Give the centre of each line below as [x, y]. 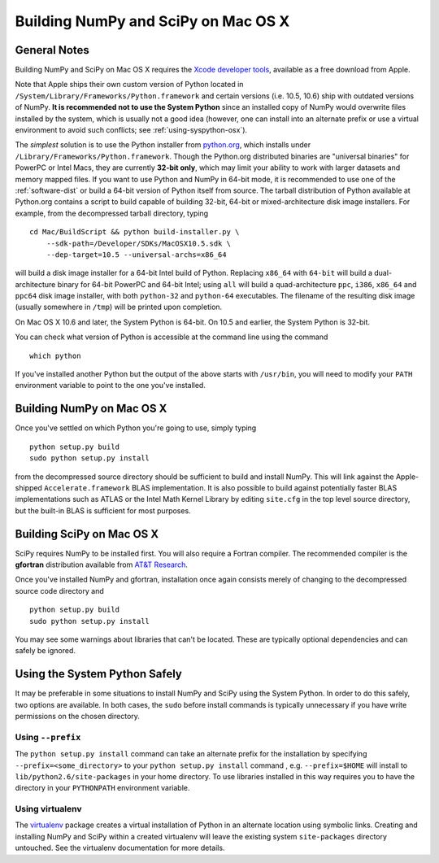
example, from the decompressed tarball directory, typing [112, 213]
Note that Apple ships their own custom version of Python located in [129, 85]
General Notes [52, 50]
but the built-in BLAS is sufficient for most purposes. [103, 510]
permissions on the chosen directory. [77, 717]
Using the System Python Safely [98, 674]
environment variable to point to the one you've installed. [111, 386]
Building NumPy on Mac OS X [91, 409]
